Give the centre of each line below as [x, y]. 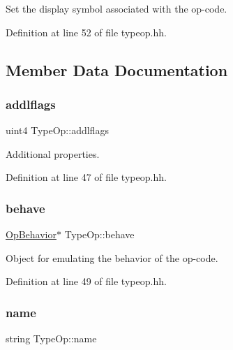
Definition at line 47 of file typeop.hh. [86, 177]
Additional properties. [53, 153]
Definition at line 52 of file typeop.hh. [86, 32]
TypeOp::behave [99, 234]
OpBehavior [31, 234]
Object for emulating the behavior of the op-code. [112, 257]
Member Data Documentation [117, 70]
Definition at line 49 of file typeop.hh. [86, 281]
